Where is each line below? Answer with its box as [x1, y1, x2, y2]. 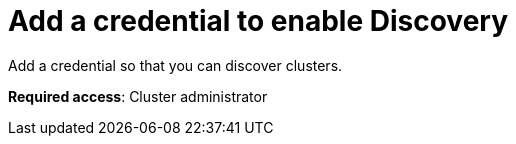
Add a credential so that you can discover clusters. [8, 56, 343, 74]
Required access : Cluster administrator [8, 87, 268, 105]
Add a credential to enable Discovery [8, 4, 509, 38]
